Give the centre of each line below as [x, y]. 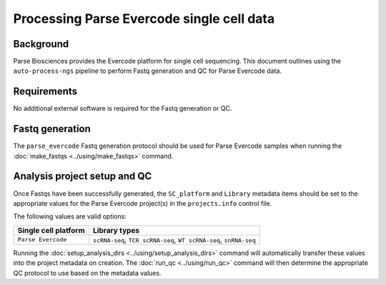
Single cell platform [51, 230]
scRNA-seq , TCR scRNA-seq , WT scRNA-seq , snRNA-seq [175, 239]
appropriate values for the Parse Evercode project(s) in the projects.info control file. [143, 203]
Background [41, 44]
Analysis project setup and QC [83, 176]
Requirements [45, 92]
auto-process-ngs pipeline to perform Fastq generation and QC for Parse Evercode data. [148, 71]
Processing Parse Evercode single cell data [144, 19]
